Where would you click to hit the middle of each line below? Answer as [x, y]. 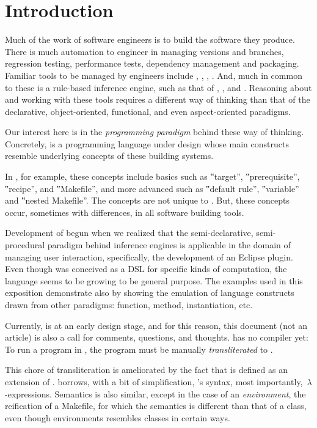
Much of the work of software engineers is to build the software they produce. [150, 39]
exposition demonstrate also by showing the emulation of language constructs [150, 293]
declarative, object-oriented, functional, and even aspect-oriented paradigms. [148, 111]
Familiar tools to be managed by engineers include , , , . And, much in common [154, 75]
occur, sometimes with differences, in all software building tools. [125, 212]
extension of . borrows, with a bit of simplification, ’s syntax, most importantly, [154, 381]
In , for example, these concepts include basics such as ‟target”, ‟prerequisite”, [152, 176]
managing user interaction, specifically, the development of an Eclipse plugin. [149, 256]
